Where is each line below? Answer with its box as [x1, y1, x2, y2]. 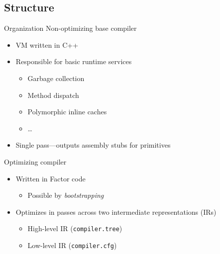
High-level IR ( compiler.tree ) [27, 223, 122, 234]
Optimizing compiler [4, 156, 67, 167]
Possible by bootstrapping [27, 190, 104, 200]
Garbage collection [27, 73, 85, 83]
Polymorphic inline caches [27, 106, 107, 117]
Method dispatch [27, 89, 79, 100]
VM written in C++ [15, 39, 79, 50]
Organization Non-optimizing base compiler [4, 23, 137, 33]
